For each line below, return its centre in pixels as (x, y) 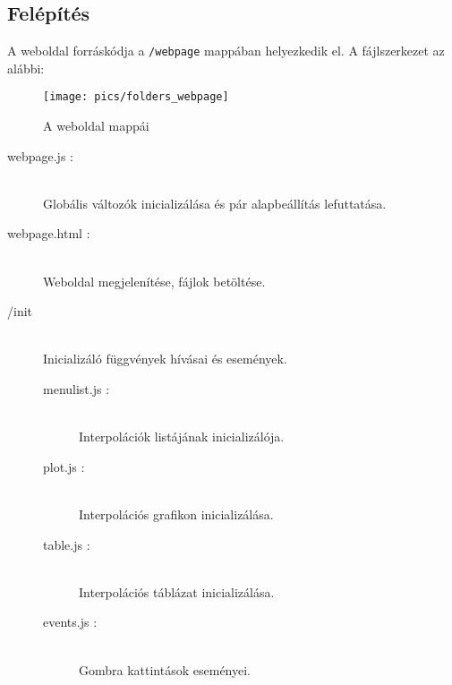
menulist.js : (77, 389)
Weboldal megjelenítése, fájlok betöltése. (154, 281)
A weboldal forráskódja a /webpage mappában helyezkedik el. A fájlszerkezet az (226, 51)
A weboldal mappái (96, 126)
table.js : (67, 544)
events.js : (70, 622)
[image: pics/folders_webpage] (136, 97)
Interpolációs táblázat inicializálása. (177, 591)
